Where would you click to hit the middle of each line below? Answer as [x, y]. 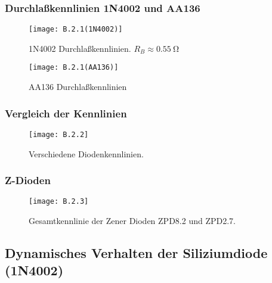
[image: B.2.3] [59, 202]
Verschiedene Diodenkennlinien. [86, 153]
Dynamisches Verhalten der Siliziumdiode [136, 253]
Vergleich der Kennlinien [66, 113]
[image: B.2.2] [59, 134]
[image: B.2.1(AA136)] [74, 68]
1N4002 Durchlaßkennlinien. [80, 48]
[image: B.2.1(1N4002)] [76, 29]
